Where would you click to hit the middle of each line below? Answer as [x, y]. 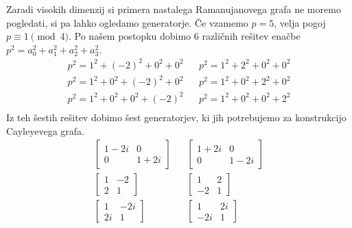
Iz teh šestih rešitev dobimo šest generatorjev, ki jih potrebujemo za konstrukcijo [176, 117]
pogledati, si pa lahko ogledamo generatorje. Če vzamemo [127, 22]
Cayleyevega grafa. [45, 130]
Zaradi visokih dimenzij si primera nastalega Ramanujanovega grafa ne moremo [174, 9]
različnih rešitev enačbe [251, 36]
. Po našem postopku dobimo [130, 36]
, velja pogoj [300, 22]
